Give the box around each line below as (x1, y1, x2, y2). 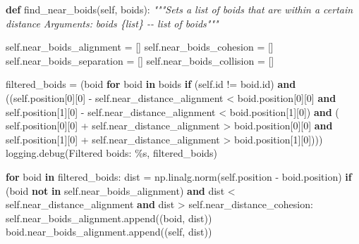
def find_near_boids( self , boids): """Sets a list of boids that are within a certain (6, 2, 353, 16)
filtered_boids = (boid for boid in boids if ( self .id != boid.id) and (6, 77, 296, 91)
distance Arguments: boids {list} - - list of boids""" (6, 15, 219, 30)
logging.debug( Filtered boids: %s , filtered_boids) (6, 146, 218, 160)
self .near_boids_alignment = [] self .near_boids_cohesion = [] (6, 39, 274, 54)
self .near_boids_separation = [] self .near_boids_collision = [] (6, 53, 274, 68)
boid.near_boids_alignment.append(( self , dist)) (6, 224, 212, 239)
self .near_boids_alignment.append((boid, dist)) (6, 210, 212, 225)
